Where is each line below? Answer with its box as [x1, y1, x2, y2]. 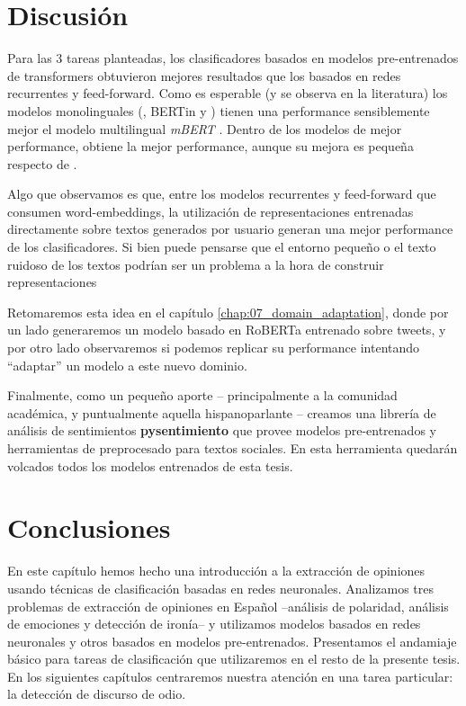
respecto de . [7, 154, 77, 173]
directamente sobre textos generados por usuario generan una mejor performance [7, 219, 453, 238]
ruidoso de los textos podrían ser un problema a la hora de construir [7, 255, 384, 273]
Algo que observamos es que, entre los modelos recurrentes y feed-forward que [7, 184, 436, 203]
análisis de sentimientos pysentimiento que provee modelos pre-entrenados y [7, 421, 436, 440]
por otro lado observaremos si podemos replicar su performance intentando [7, 338, 420, 357]
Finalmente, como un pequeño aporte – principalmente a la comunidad [7, 386, 398, 405]
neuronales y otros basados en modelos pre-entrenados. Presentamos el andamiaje [7, 631, 457, 650]
